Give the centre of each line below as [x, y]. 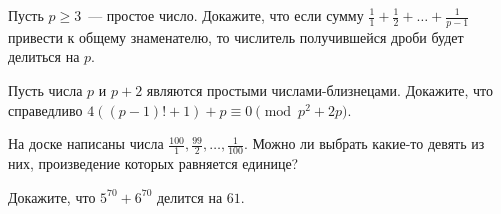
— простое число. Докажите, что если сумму [226, 15]
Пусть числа [45, 90]
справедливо [45, 109]
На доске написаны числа [86, 143]
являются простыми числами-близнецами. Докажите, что [320, 90]
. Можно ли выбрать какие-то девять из [364, 143]
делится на [189, 196]
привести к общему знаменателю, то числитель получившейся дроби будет [236, 36]
